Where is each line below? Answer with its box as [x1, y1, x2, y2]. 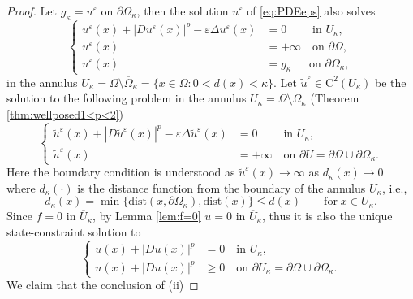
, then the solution [136, 2, 229, 19]
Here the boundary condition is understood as [6, 163, 235, 180]
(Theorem [310, 89, 359, 106]
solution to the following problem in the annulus [6, 89, 247, 106]
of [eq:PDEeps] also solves [247, 2, 376, 19]
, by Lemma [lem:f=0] [92, 207, 201, 224]
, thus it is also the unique [262, 207, 393, 224]
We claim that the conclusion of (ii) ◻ [6, 276, 199, 293]
